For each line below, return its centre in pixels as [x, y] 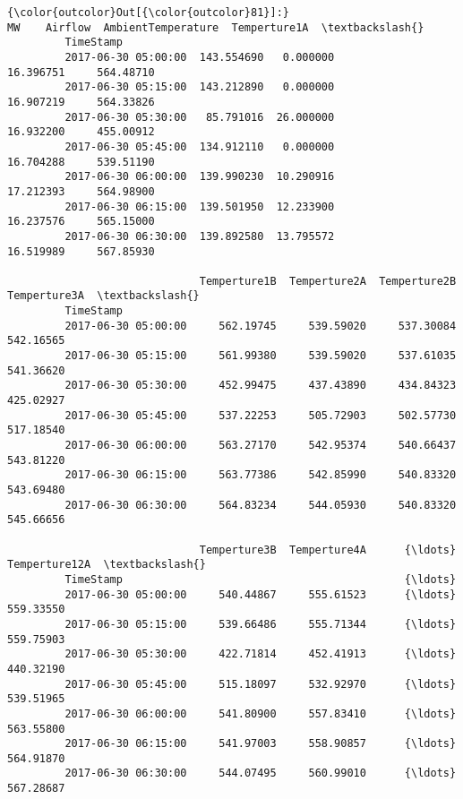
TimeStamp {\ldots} [261, 579]
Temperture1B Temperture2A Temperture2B [328, 281]
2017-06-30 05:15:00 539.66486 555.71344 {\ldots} [261, 624]
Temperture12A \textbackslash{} [107, 565]
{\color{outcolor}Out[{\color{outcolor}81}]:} [148, 13]
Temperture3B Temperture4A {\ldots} [328, 550]
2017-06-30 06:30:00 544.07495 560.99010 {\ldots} [261, 773]
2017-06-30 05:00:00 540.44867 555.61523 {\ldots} [261, 594]
